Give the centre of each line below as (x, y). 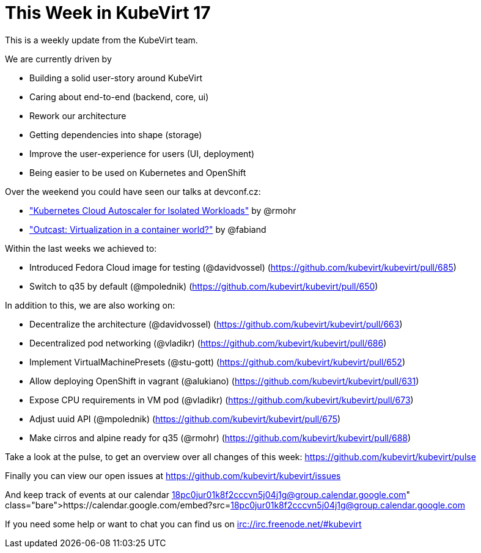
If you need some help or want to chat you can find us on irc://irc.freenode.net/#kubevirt (183, 524)
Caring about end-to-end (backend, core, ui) (119, 97)
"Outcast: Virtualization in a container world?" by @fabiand (148, 229)
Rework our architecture (78, 115)
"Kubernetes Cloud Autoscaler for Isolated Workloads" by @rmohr (163, 210)
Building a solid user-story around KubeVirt (116, 78)
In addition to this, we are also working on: (90, 305)
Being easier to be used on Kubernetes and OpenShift (138, 172)
